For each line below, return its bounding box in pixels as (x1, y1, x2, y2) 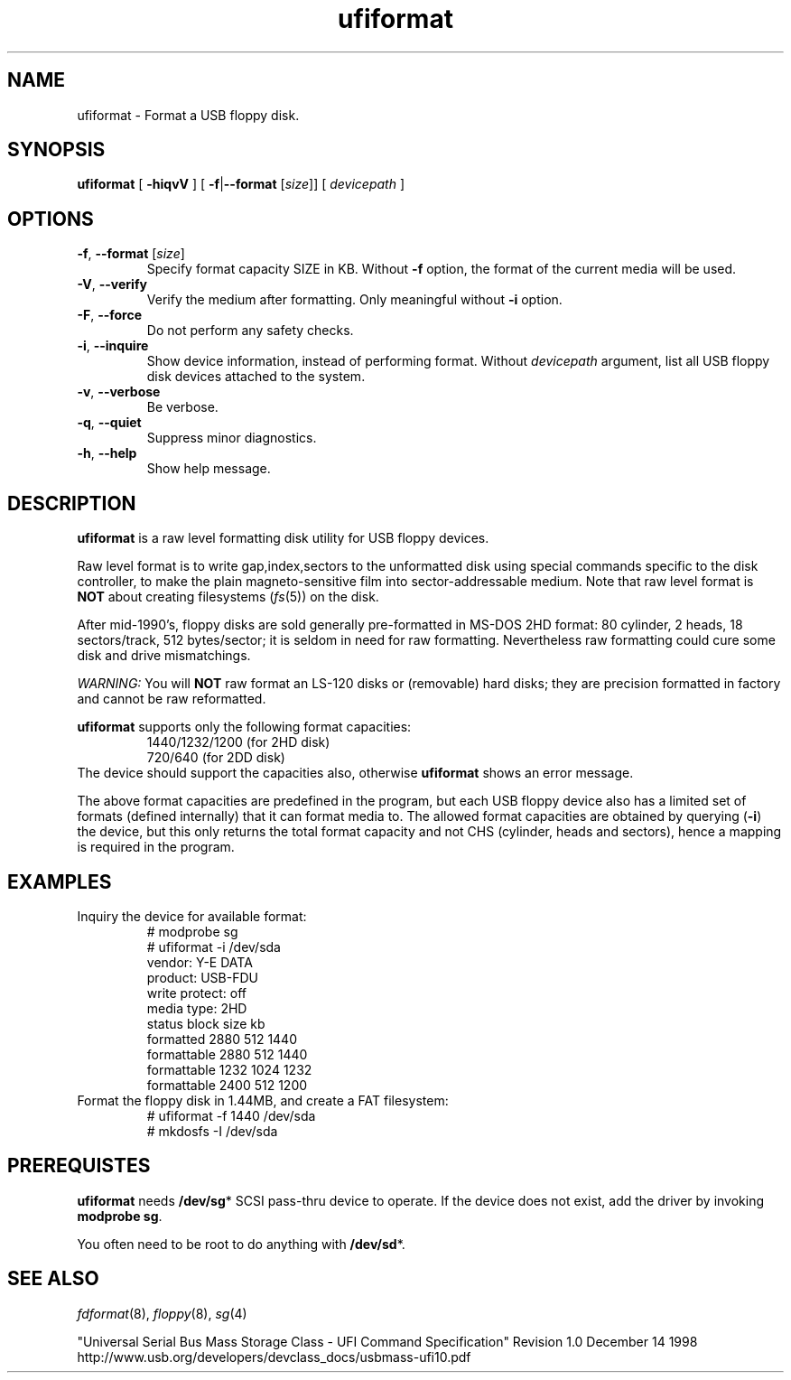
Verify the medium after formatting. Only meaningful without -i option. (146, 292, 563, 308)
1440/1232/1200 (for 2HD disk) (146, 734, 330, 751)
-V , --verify (77, 276, 147, 293)
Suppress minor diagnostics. (146, 430, 317, 446)
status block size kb (146, 1015, 265, 1031)
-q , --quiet (77, 415, 142, 431)
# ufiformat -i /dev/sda (146, 938, 281, 955)
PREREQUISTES (7, 1154, 151, 1178)
